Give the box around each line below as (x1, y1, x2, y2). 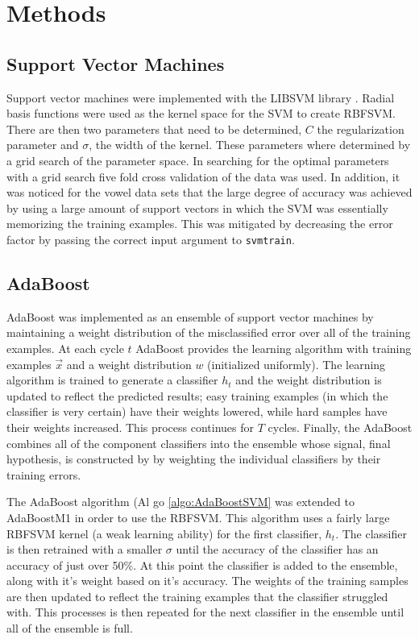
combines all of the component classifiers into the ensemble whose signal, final (6, 434, 391, 451)
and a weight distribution (66, 355, 192, 372)
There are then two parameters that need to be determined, (6, 120, 302, 137)
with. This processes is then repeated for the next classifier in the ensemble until (6, 604, 404, 620)
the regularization (317, 120, 404, 137)
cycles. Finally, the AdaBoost (268, 418, 413, 435)
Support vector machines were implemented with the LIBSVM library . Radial (6, 89, 395, 106)
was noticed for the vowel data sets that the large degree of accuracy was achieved (6, 184, 413, 201)
